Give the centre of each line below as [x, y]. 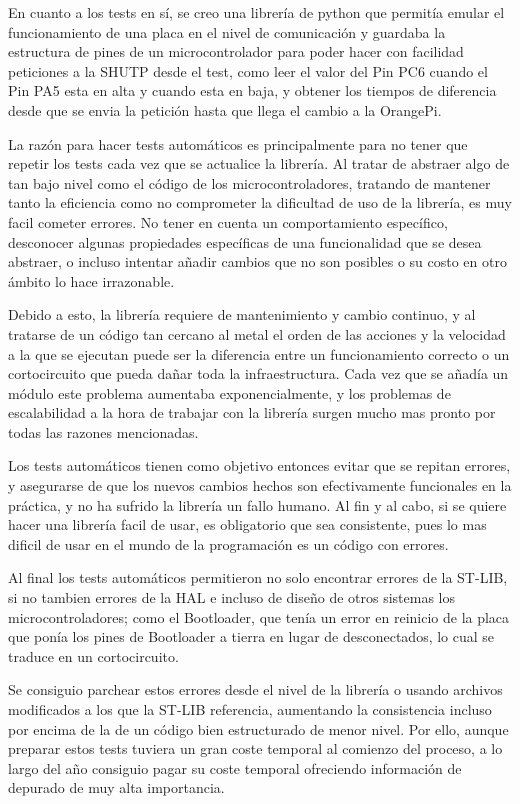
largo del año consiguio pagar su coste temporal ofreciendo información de [235, 767]
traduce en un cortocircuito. [93, 655]
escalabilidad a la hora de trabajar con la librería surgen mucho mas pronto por [252, 412]
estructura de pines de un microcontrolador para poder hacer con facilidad [236, 51]
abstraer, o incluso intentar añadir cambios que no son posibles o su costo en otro [257, 261]
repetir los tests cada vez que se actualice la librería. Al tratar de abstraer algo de [259, 163]
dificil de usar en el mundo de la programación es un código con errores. [228, 543]
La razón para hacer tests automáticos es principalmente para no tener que [238, 143]
